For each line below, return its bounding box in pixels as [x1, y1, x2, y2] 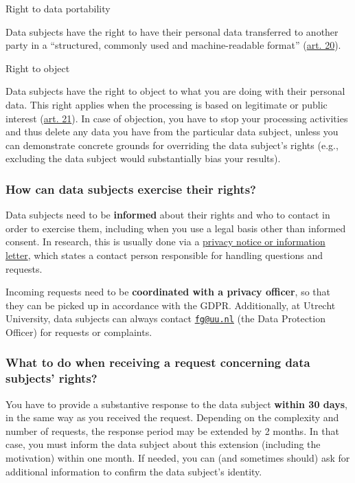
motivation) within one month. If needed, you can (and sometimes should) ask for [5, 451, 350, 465]
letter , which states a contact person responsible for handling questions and [5, 247, 323, 262]
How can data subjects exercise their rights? [5, 180, 256, 197]
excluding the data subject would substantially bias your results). [5, 151, 281, 166]
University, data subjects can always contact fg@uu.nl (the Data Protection [5, 311, 325, 326]
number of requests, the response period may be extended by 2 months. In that [5, 423, 339, 438]
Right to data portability [5, 1, 111, 15]
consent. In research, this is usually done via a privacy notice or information [5, 234, 325, 249]
